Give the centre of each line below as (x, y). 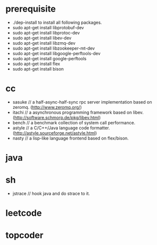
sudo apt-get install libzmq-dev (44, 43)
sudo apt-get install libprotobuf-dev (48, 27)
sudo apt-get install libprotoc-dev (46, 33)
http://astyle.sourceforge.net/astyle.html (55, 133)
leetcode (24, 213)
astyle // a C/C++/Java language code (51, 128)
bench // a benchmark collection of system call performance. (74, 122)
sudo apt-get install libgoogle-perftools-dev (57, 53)
